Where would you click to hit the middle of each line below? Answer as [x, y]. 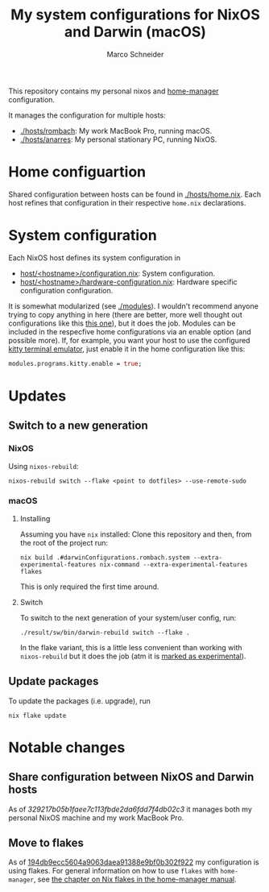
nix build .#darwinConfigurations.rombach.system [105, 558]
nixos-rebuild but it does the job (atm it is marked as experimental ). [133, 656]
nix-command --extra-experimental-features [174, 564]
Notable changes [67, 747]
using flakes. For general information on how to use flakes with [114, 871]
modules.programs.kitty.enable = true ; [75, 363]
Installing [35, 518]
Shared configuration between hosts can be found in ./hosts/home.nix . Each [135, 194]
